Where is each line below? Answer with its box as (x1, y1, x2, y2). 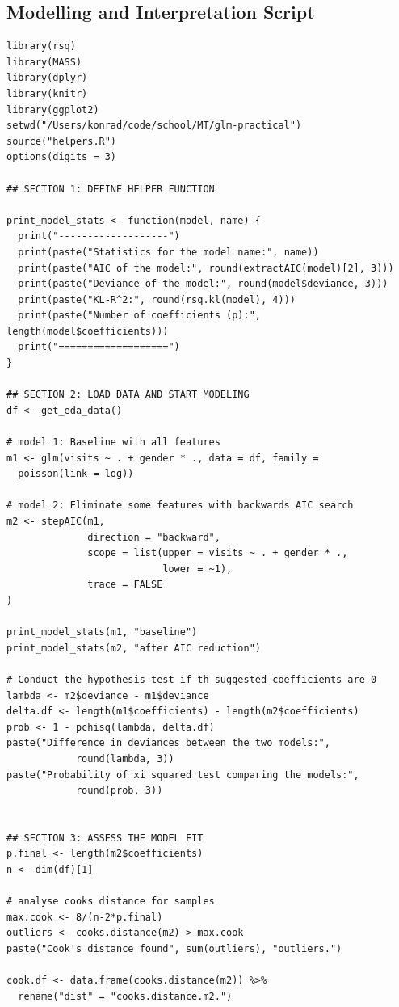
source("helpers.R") (6, 135, 117, 147)
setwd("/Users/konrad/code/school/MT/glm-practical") (6, 120, 302, 132)
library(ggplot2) (6, 103, 99, 116)
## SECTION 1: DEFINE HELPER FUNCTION (6, 183, 215, 195)
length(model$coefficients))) (6, 325, 169, 337)
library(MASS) (6, 56, 82, 68)
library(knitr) (6, 87, 88, 99)
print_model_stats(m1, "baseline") (6, 626, 198, 638)
